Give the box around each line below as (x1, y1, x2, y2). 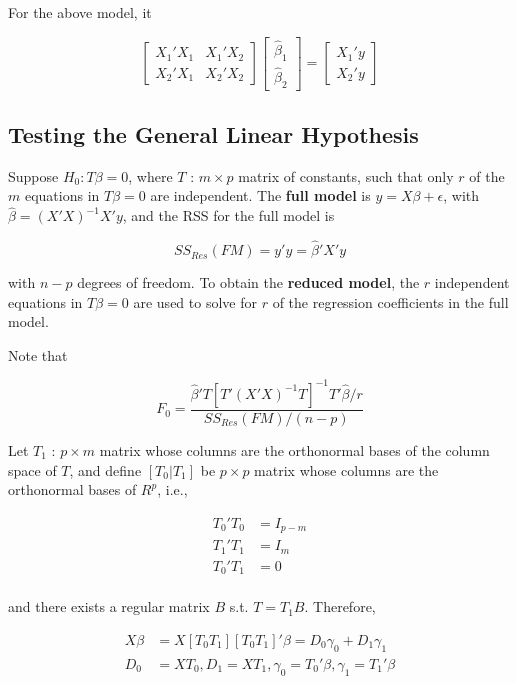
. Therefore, (304, 596, 376, 617)
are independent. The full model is (150, 185, 371, 206)
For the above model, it (8, 2, 152, 22)
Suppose (8, 165, 59, 186)
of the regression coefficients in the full (272, 291, 509, 312)
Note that (8, 344, 68, 365)
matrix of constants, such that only (238, 165, 454, 186)
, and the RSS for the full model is (122, 205, 335, 226)
